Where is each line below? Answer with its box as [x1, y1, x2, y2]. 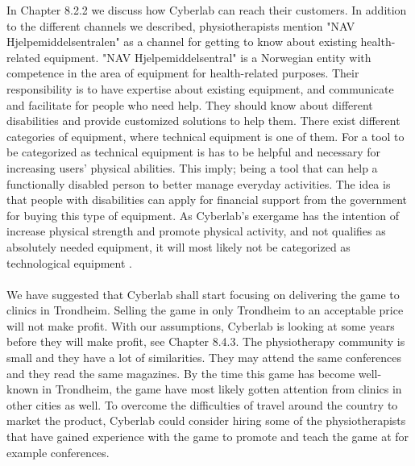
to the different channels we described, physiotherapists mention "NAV [6, 17, 355, 34]
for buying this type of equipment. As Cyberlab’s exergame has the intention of [6, 206, 399, 223]
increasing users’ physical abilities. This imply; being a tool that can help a [6, 159, 378, 176]
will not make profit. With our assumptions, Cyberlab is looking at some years [6, 317, 395, 334]
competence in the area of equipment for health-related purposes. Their [6, 64, 359, 81]
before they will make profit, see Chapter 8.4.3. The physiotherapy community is [6, 333, 405, 350]
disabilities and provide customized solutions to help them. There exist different [6, 112, 400, 129]
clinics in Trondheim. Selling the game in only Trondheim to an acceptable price [6, 302, 404, 318]
